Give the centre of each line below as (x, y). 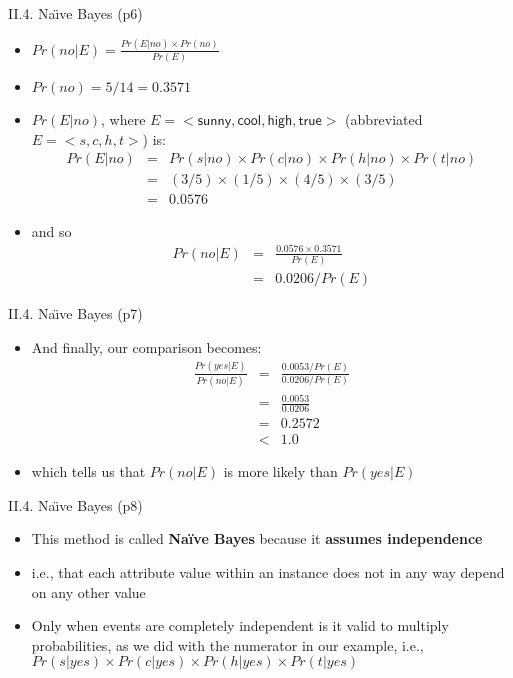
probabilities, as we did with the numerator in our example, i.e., (227, 644)
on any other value (88, 591)
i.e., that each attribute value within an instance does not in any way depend (268, 572)
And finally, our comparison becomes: (146, 346)
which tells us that (88, 471)
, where (123, 119)
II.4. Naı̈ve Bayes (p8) (75, 504)
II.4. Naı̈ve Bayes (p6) (75, 13)
